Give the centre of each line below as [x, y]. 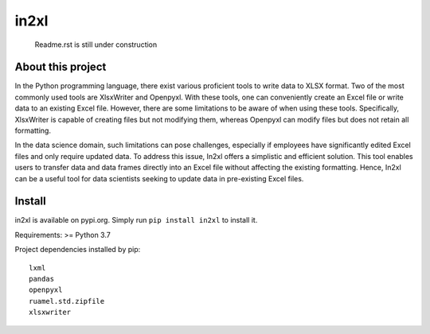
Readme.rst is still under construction [96, 45]
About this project [61, 67]
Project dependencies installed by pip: [78, 250]
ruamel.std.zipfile [67, 301]
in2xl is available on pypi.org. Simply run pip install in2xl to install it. [136, 220]
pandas [42, 279]
